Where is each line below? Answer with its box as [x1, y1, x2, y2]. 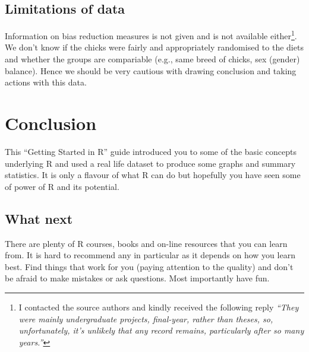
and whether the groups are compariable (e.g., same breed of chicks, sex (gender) [5, 53, 300, 65]
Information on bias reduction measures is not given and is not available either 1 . [5, 28, 297, 42]
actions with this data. [5, 76, 87, 88]
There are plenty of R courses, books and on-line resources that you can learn [5, 237, 288, 249]
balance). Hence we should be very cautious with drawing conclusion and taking [5, 64, 297, 77]
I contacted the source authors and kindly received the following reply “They [18, 300, 299, 313]
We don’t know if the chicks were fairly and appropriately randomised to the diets [5, 41, 304, 53]
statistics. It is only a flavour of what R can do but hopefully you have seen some [5, 169, 301, 181]
